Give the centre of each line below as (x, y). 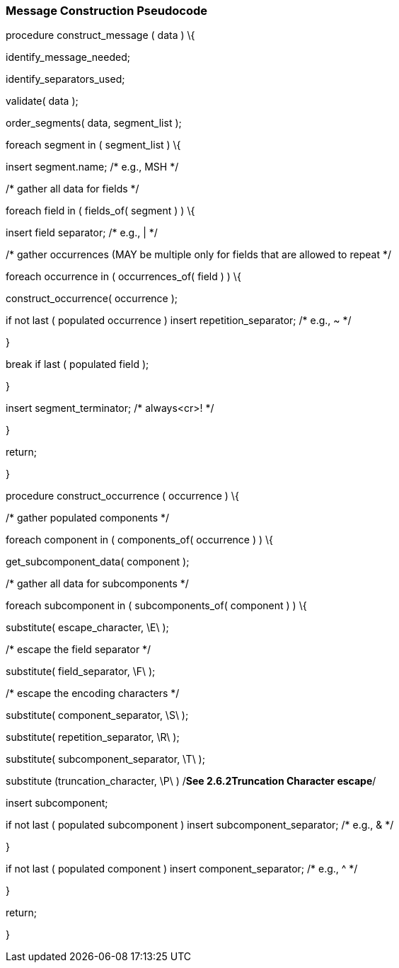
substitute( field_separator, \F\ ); (81, 672)
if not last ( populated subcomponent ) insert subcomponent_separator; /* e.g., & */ (200, 825)
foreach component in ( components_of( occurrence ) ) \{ (140, 540)
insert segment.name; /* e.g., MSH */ (92, 167)
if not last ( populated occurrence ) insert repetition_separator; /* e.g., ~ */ (179, 321)
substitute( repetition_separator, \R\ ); (93, 737)
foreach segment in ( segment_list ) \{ (93, 145)
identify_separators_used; (65, 79)
